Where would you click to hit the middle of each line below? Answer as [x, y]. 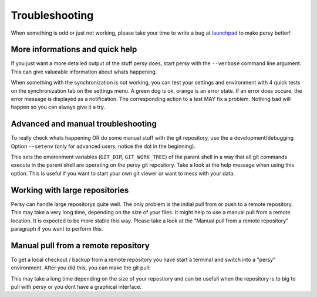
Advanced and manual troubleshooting [84, 124]
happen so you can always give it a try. [58, 107]
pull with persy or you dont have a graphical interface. [76, 287]
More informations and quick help [74, 50]
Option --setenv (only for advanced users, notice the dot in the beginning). [103, 146]
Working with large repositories [70, 190]
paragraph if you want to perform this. [57, 228]
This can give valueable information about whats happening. [84, 72]
